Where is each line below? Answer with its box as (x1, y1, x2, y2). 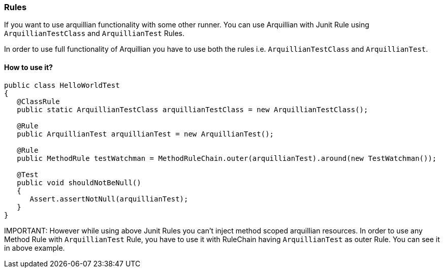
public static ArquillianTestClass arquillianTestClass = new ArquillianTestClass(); (17, 105, 368, 114)
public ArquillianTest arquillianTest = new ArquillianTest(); (17, 129, 274, 138)
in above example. (4, 243, 65, 252)
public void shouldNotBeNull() (17, 178, 141, 187)
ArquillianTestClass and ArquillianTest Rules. (4, 29, 184, 38)
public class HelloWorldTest (4, 81, 120, 89)
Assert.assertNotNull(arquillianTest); (29, 194, 188, 203)
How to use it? (4, 62, 53, 72)
